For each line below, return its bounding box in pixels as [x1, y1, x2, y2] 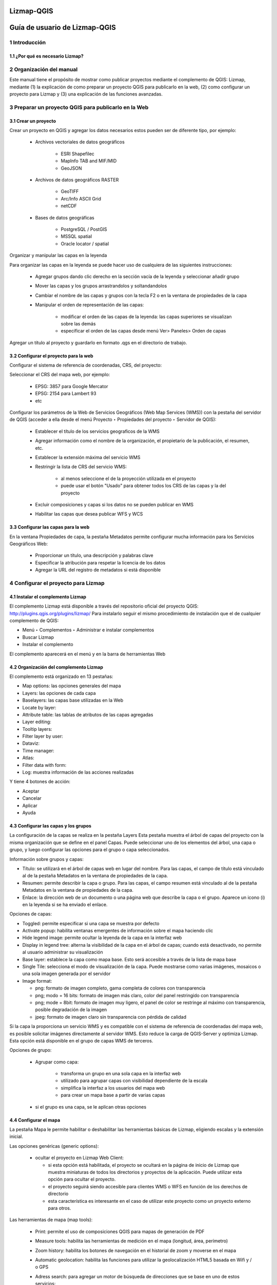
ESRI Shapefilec [61, 151, 95, 157]
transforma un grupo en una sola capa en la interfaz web [61, 1071, 181, 1077]
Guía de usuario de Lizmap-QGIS [9, 23, 116, 32]
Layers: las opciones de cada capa [22, 690, 96, 696]
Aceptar [22, 788, 39, 794]
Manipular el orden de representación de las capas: [35, 302, 144, 308]
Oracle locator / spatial [61, 241, 109, 247]
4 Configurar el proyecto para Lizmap [9, 580, 105, 587]
